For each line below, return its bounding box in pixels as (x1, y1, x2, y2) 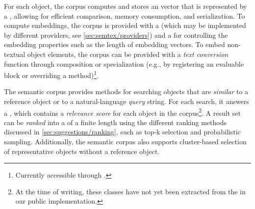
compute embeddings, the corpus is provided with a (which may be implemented (4, 20, 246, 30)
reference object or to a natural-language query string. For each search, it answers (4, 96, 249, 106)
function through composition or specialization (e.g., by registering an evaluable (4, 58, 244, 69)
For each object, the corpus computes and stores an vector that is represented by (4, 1, 247, 11)
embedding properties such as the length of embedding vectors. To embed (4, 39, 225, 50)
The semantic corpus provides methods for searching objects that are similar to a (4, 86, 249, 97)
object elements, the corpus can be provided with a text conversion (27, 49, 229, 59)
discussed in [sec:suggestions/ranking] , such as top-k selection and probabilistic (4, 127, 241, 137)
